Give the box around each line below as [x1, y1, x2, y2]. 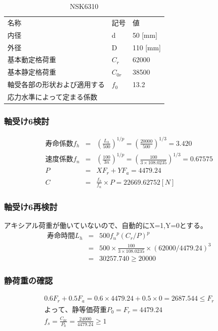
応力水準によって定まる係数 [7, 91, 97, 102]
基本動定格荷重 [7, 54, 56, 65]
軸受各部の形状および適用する [7, 79, 105, 90]
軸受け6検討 [4, 114, 50, 127]
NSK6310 [70, 1, 98, 11]
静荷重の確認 [4, 274, 53, 286]
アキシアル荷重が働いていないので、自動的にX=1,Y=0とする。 [4, 220, 208, 230]
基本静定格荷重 [7, 67, 56, 77]
